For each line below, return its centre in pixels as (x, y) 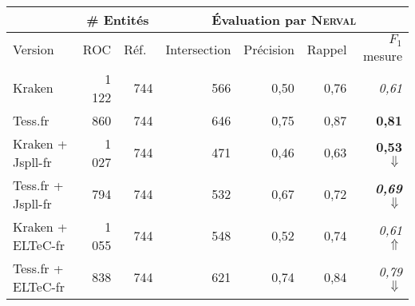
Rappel (327, 50)
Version (34, 50)
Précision (269, 50)
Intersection (198, 50)
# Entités (118, 20)
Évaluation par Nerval (284, 20)
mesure (382, 55)
